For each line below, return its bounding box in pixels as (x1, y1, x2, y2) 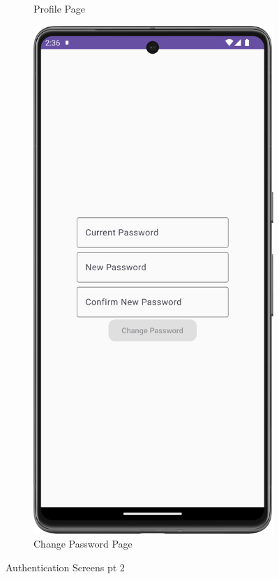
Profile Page (33, 1, 85, 15)
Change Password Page (33, 536, 133, 550)
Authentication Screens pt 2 (6, 559, 125, 574)
